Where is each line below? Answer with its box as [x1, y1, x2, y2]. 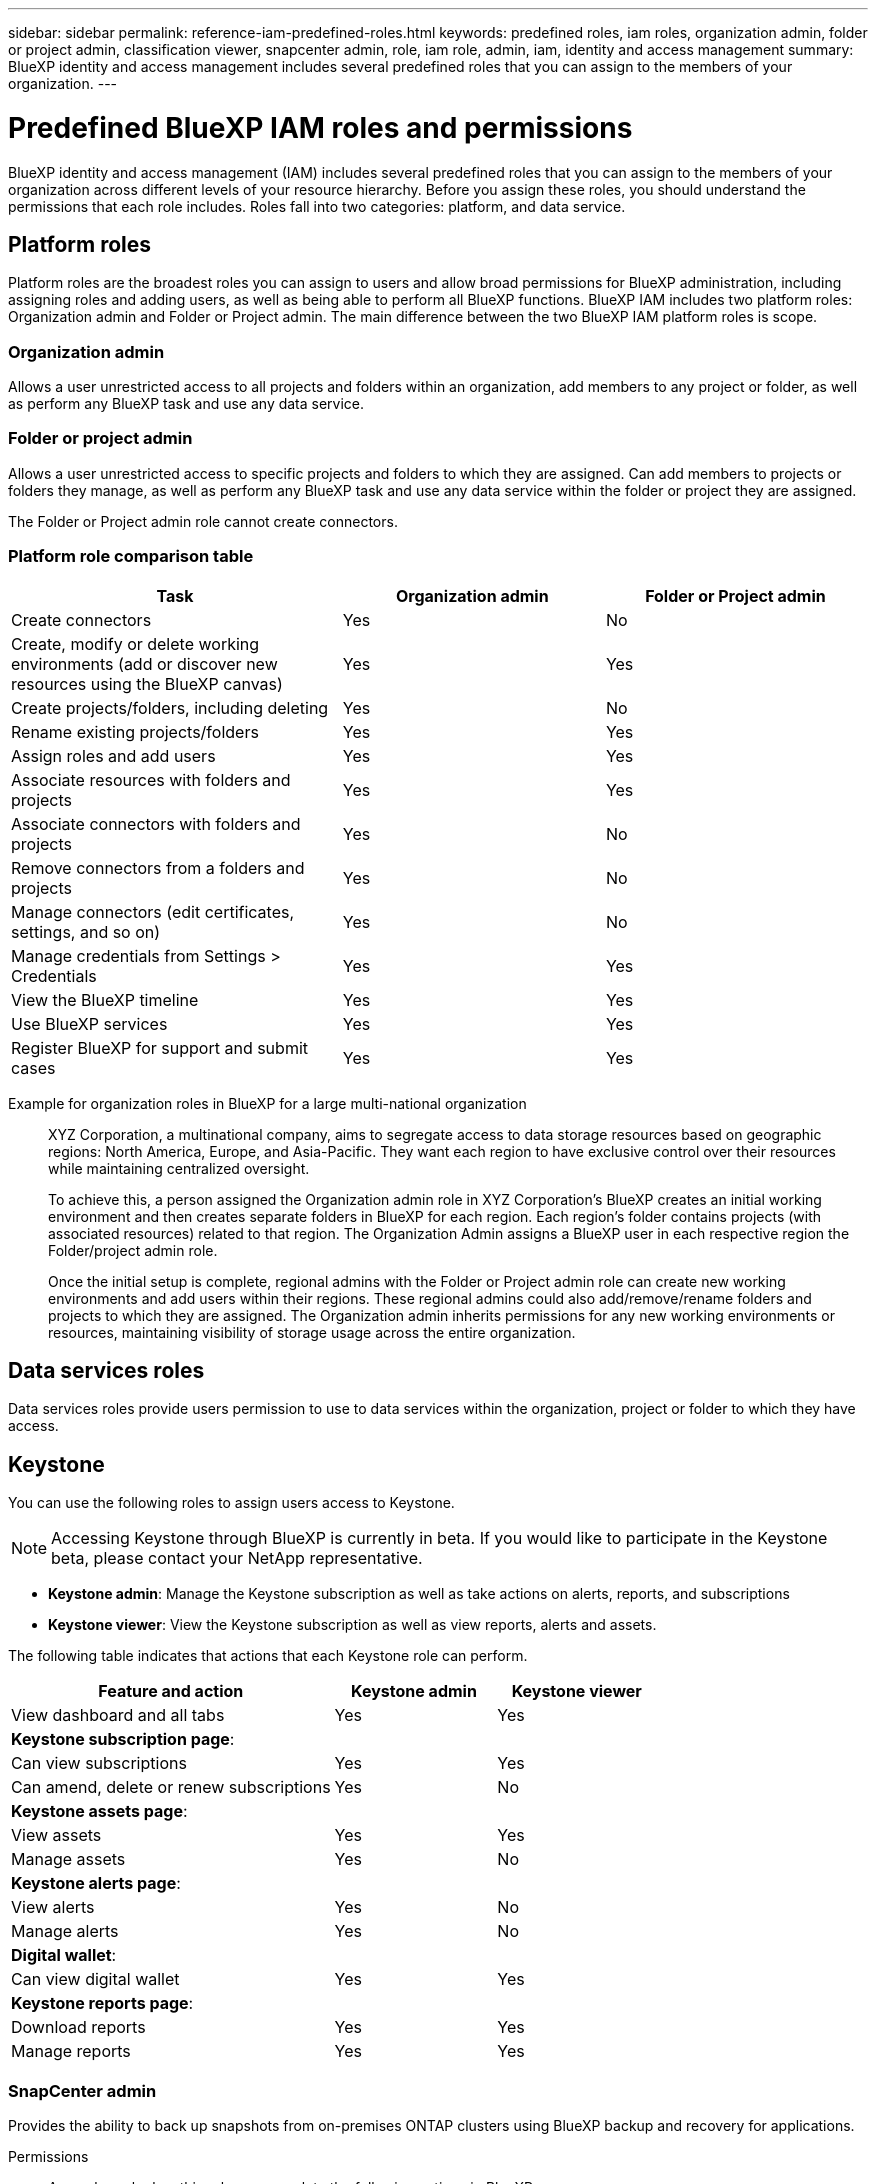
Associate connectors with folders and [11, 813, 301, 834]
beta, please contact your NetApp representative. [51, 1548, 423, 1569]
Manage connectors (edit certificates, [11, 901, 295, 922]
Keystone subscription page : [11, 1729, 235, 1750]
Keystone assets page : [11, 1801, 188, 1822]
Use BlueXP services [11, 1013, 168, 1034]
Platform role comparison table [8, 546, 254, 567]
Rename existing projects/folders [11, 721, 259, 742]
